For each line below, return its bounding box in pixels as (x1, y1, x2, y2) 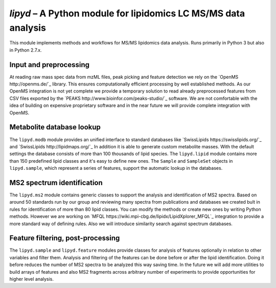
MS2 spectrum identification (9, 178, 103, 187)
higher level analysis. (9, 276, 54, 282)
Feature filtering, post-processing (9, 234, 120, 242)
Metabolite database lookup (9, 123, 101, 131)
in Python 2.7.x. (9, 47, 42, 53)
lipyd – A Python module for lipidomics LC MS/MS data (9, 8, 245, 19)
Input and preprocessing (9, 60, 89, 69)
